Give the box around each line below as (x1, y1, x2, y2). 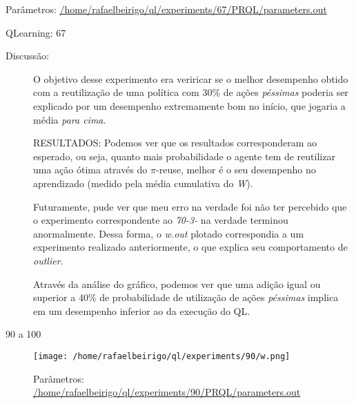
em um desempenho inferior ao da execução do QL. (33, 303, 250, 318)
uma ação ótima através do (33, 162, 148, 177)
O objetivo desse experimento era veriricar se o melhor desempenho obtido (33, 71, 348, 86)
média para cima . (33, 112, 106, 126)
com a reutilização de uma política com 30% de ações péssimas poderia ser (33, 85, 348, 99)
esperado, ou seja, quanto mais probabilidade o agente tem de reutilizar (33, 148, 335, 163)
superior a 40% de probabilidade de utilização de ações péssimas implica (33, 290, 339, 305)
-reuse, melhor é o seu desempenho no (156, 162, 316, 177)
